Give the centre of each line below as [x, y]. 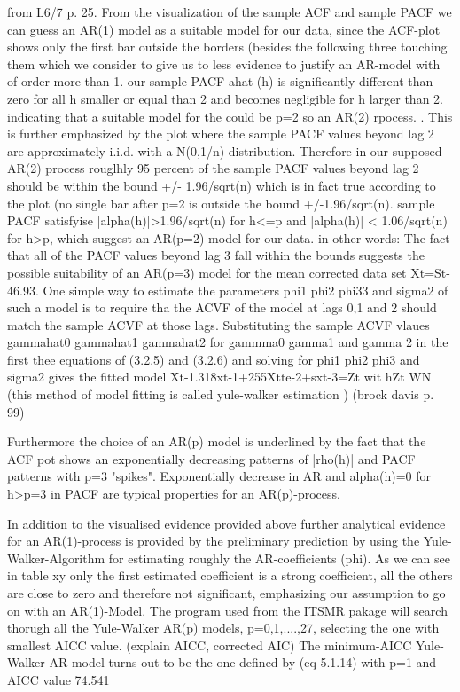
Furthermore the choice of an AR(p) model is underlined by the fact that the [217, 441]
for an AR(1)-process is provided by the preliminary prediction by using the [214, 541]
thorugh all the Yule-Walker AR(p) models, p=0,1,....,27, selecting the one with [223, 628]
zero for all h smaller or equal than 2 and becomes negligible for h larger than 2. [225, 98]
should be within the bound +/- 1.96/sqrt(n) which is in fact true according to [222, 185]
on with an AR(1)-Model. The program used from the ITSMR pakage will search [227, 610]
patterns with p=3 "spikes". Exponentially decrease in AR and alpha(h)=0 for [219, 476]
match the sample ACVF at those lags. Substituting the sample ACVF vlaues [218, 324]
